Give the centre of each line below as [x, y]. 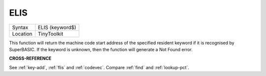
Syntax [20, 27]
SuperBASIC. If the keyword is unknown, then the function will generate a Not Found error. [101, 49]
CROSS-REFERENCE [30, 58]
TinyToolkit [50, 34]
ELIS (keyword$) [57, 27]
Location [22, 34]
